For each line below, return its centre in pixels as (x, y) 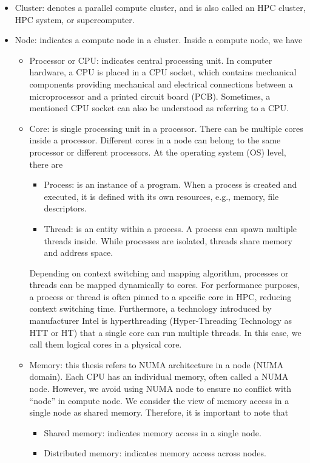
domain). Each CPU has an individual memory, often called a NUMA (159, 376)
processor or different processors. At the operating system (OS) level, (158, 152)
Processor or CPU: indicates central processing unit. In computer (151, 60)
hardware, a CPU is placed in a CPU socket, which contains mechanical (163, 72)
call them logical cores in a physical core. (106, 344)
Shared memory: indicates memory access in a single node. (153, 432)
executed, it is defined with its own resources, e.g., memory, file (161, 196)
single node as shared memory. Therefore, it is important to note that (159, 412)
